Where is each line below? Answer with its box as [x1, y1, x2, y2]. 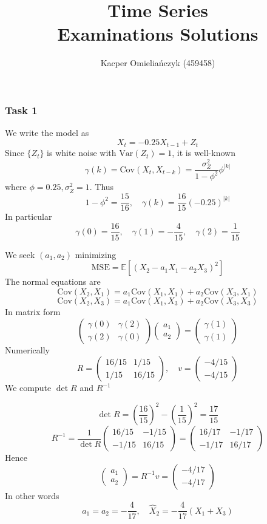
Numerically [5, 343, 50, 356]
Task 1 [5, 102, 38, 117]
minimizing [75, 248, 117, 260]
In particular [5, 210, 52, 223]
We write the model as [5, 126, 89, 139]
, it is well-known [172, 146, 235, 159]
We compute [5, 381, 52, 394]
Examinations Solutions [57, 21, 259, 46]
